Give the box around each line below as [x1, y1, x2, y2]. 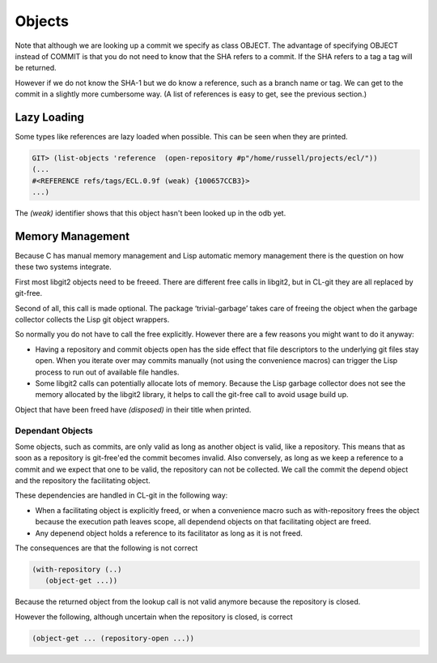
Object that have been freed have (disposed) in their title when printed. [15, 404, 252, 414]
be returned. [15, 63, 57, 73]
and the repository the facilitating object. [15, 476, 151, 485]
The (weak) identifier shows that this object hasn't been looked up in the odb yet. [15, 208, 286, 218]
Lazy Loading [15, 110, 85, 124]
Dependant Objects [15, 425, 93, 436]
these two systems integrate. [15, 262, 112, 272]
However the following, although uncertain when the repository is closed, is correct [15, 612, 293, 622]
